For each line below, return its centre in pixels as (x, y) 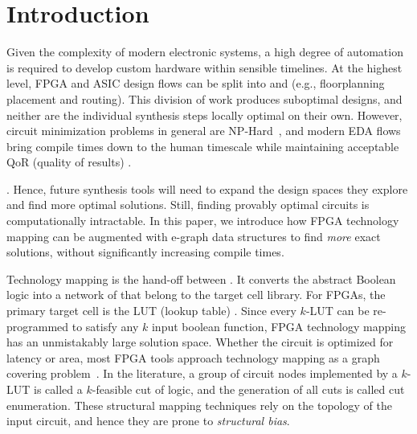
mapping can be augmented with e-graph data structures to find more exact (194, 236)
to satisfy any (105, 326)
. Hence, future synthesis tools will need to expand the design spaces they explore (207, 188)
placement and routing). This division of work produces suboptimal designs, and (204, 98)
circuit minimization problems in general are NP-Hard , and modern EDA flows (204, 131)
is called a (58, 389)
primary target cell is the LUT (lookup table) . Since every (151, 311)
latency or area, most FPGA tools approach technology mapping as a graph (193, 357)
